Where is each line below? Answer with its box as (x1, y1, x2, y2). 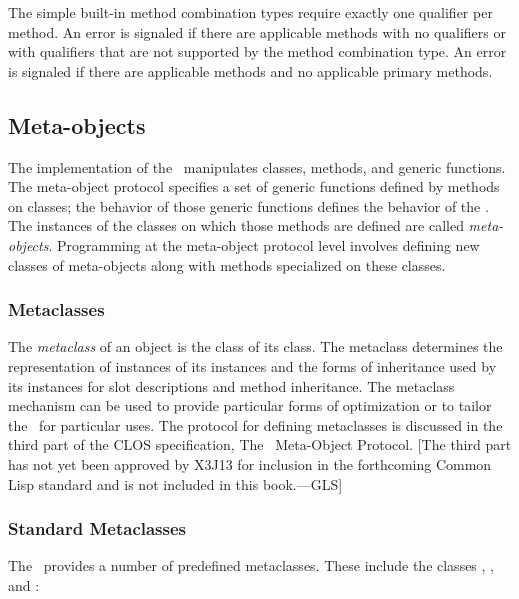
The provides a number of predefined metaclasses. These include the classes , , (8, 555, 494, 576)
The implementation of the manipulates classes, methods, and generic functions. (8, 156, 506, 177)
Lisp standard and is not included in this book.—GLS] (8, 473, 343, 494)
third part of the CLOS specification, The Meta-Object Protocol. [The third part (8, 434, 512, 455)
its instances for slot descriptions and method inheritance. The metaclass (8, 375, 455, 396)
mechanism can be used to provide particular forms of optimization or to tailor (8, 395, 492, 416)
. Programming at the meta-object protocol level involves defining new (48, 234, 480, 255)
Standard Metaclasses (8, 516, 187, 541)
